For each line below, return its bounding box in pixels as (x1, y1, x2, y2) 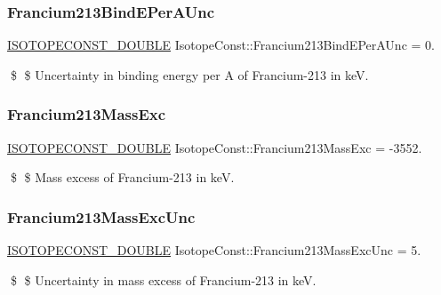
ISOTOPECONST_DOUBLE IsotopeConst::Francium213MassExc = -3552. (7, 138, 422, 156)
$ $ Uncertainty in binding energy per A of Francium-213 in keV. (10, 65, 369, 84)
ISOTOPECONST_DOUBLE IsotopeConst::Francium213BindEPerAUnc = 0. (7, 36, 435, 54)
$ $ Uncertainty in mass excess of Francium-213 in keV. (10, 270, 317, 289)
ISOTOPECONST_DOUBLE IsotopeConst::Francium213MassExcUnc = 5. (7, 241, 421, 259)
